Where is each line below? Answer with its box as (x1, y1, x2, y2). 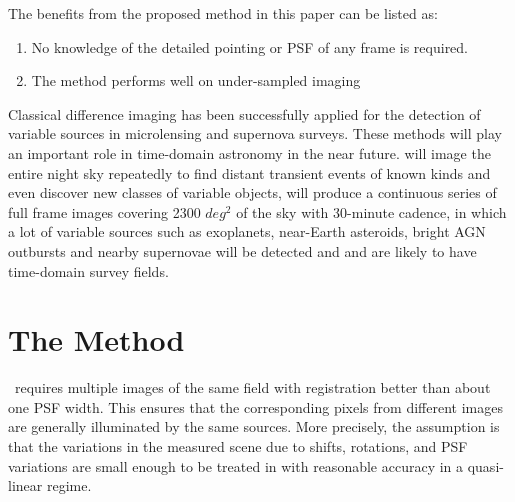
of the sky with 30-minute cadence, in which (236, 201, 507, 222)
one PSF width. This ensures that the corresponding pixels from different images (8, 396, 503, 417)
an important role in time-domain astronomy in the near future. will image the (8, 142, 491, 163)
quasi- (467, 455, 504, 476)
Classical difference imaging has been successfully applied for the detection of (8, 103, 481, 124)
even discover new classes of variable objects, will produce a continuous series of (8, 182, 497, 203)
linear (8, 475, 43, 496)
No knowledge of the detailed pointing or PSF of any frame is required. (31, 36, 469, 57)
